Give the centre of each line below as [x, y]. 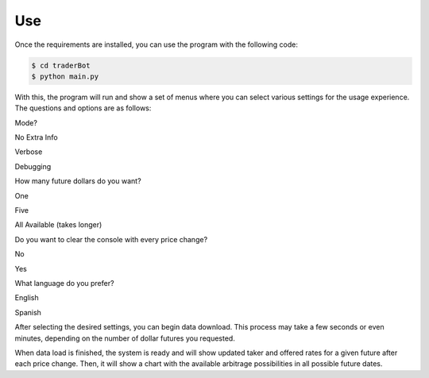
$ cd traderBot [61, 65]
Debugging [33, 166]
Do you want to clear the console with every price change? [111, 239]
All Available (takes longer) [58, 225]
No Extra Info [37, 137]
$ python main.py [65, 76]
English [27, 298]
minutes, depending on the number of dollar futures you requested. [125, 338]
